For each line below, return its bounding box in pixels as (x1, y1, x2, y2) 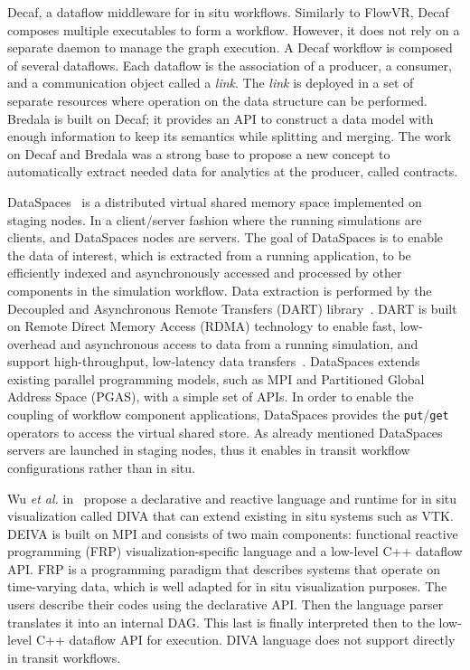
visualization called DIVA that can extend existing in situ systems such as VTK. (7, 506, 454, 525)
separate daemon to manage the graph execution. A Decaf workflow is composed (7, 38, 453, 57)
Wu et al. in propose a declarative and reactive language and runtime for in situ (7, 488, 457, 507)
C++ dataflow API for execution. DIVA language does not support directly (35, 630, 456, 649)
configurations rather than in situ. (7, 458, 195, 477)
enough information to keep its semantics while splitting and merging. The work (7, 127, 452, 146)
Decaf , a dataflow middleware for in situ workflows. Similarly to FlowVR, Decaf (7, 3, 449, 21)
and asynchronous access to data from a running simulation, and (60, 334, 418, 353)
